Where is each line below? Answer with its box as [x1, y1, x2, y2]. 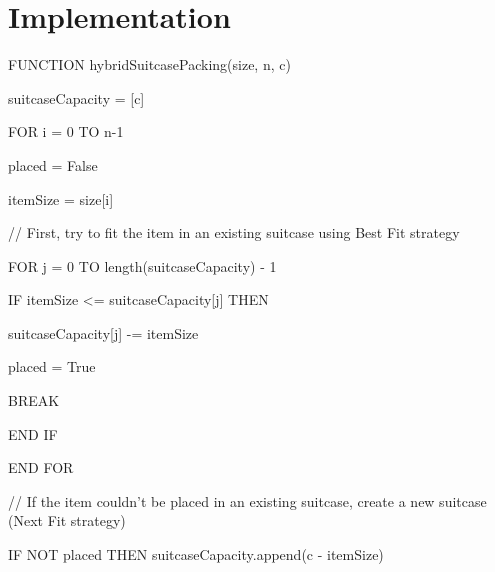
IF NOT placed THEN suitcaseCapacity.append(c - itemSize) [8, 544, 384, 565]
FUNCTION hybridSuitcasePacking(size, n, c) [8, 54, 291, 75]
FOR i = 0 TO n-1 [8, 121, 124, 142]
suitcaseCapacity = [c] [8, 87, 145, 108]
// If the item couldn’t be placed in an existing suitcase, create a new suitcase [8, 490, 487, 511]
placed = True [8, 356, 96, 377]
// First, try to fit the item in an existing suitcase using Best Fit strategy [8, 222, 460, 243]
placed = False [8, 154, 98, 175]
